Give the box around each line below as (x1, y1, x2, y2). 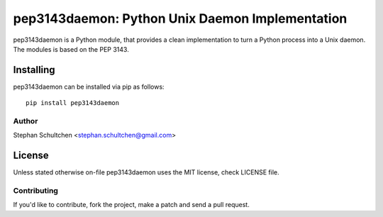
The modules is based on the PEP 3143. (13, 45, 129, 53)
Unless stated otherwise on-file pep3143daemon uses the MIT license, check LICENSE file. (13, 168, 279, 177)
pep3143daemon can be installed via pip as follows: (13, 82, 165, 91)
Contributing (13, 186, 58, 196)
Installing (13, 64, 56, 76)
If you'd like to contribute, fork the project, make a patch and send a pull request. (13, 201, 250, 209)
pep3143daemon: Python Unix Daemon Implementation (13, 11, 348, 26)
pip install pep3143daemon (26, 99, 120, 107)
